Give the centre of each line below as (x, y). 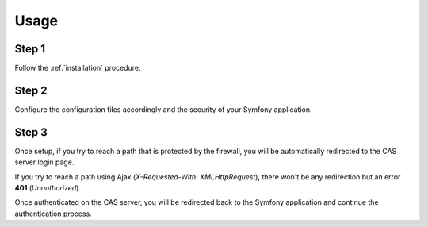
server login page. (44, 162)
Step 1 (30, 49)
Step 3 (31, 132)
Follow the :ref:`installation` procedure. (78, 68)
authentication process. (53, 214)
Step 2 (31, 90)
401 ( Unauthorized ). (48, 188)
